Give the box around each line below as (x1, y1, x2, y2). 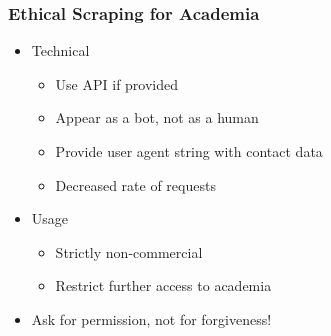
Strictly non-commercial (55, 241, 203, 262)
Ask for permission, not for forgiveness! (31, 308, 272, 329)
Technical (31, 40, 90, 61)
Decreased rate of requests (55, 174, 216, 195)
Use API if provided (55, 73, 179, 94)
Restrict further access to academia (55, 275, 272, 296)
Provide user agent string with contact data (55, 141, 323, 161)
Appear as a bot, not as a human (55, 107, 259, 128)
